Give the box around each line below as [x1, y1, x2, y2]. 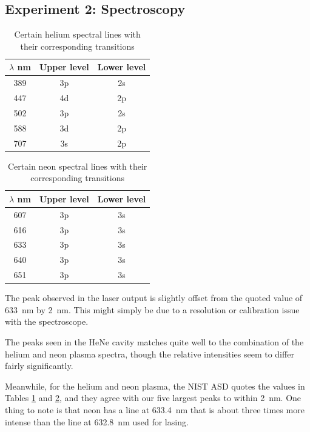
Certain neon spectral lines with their [8, 159, 147, 172]
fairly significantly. [5, 359, 73, 372]
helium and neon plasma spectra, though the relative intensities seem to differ [5, 347, 294, 360]
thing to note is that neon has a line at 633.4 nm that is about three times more [5, 403, 305, 416]
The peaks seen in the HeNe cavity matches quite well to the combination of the [5, 335, 304, 348]
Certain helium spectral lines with [14, 28, 141, 41]
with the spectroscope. [5, 315, 89, 328]
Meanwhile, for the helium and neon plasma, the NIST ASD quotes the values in [5, 379, 305, 392]
